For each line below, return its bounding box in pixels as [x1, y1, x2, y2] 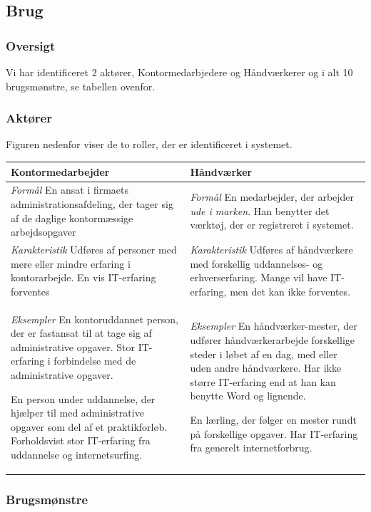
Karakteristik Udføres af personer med [11, 241, 177, 256]
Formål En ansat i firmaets [11, 182, 129, 197]
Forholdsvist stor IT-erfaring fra [11, 433, 151, 448]
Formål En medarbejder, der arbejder [190, 189, 355, 204]
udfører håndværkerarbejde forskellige [190, 332, 355, 347]
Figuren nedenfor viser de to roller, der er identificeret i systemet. [6, 137, 293, 152]
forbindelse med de [54, 353, 136, 368]
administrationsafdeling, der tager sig [11, 196, 173, 211]
